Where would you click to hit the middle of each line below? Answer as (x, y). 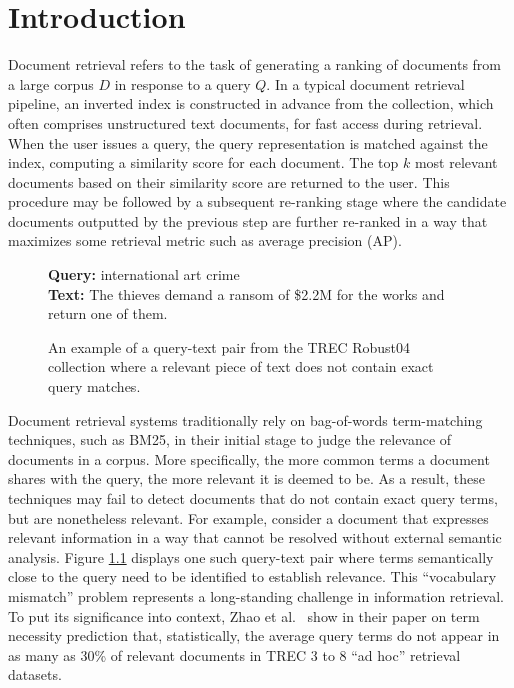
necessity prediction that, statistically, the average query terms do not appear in (254, 635)
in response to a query (182, 83)
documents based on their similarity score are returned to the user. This (229, 181)
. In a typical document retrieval (365, 83)
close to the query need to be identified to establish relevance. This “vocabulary (252, 576)
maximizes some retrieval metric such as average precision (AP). (205, 240)
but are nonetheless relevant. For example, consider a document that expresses (248, 517)
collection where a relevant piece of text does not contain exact (241, 366)
